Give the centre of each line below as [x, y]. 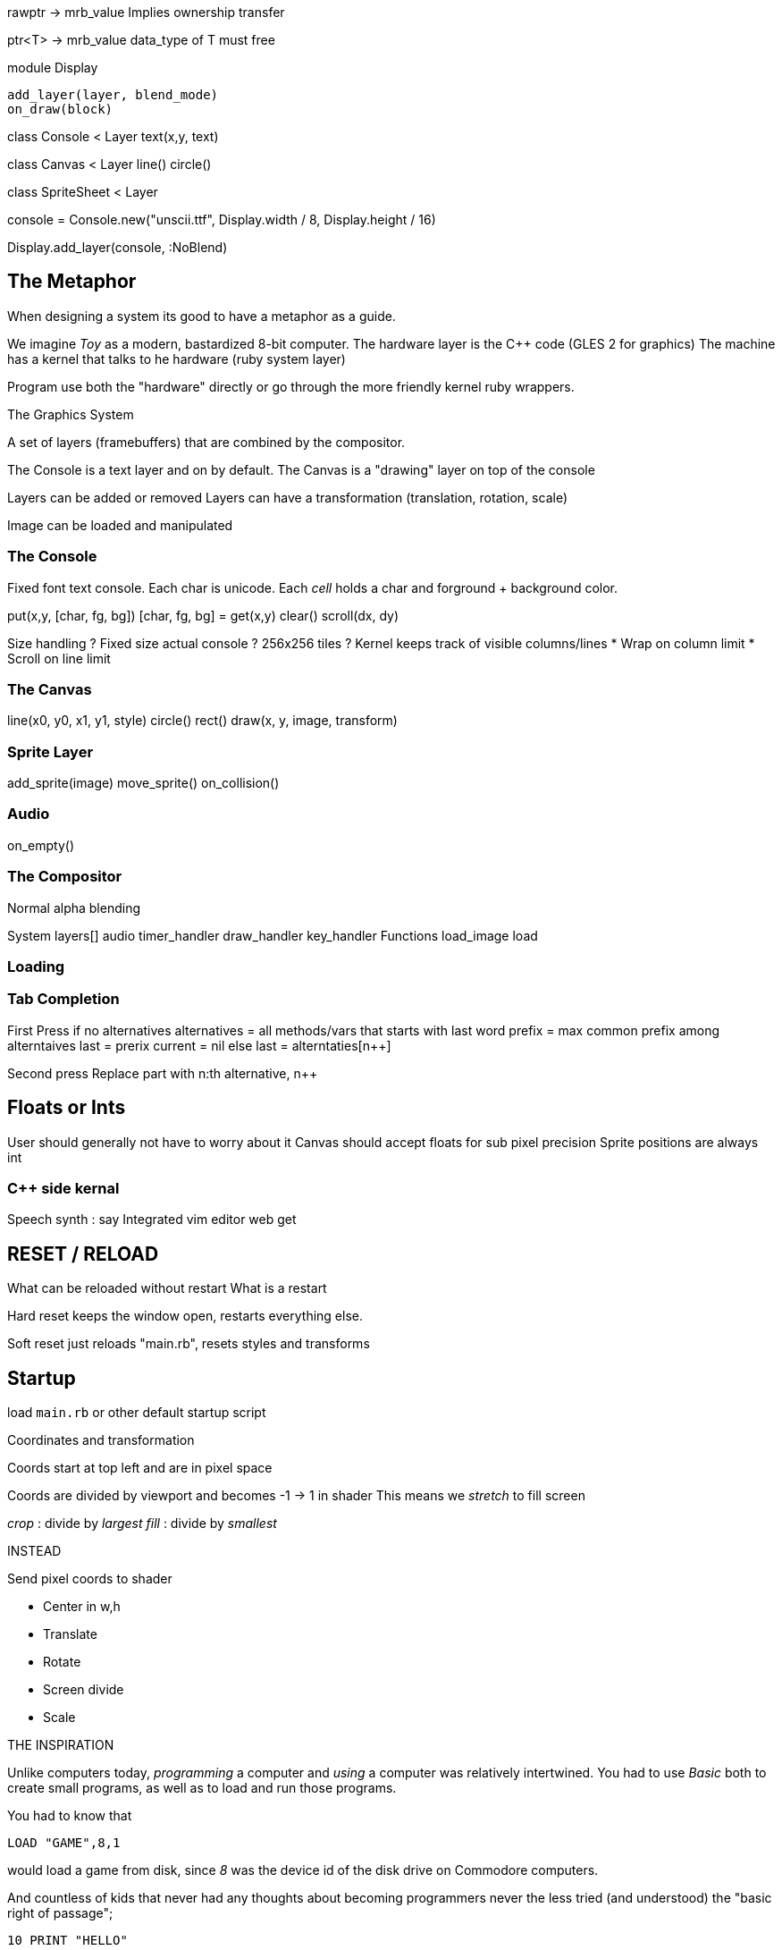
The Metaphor [72, 282]
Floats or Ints [67, 1108]
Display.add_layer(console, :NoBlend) [118, 247]
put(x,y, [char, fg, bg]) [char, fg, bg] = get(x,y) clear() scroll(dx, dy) [203, 615]
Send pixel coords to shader [90, 1579]
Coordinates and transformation [101, 1440]
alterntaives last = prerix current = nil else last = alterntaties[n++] [199, 1045]
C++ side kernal [63, 1188]
